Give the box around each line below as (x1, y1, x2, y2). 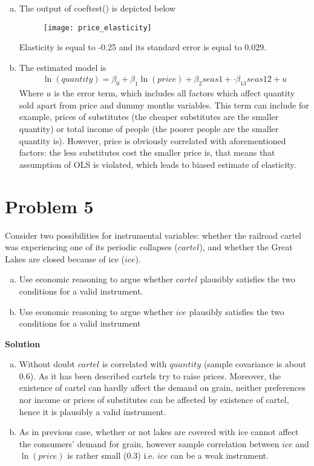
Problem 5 (5, 193, 94, 218)
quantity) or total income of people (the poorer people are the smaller (19, 122, 279, 135)
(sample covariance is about (203, 358, 307, 370)
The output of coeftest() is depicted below (19, 2, 175, 14)
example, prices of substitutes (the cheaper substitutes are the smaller (19, 110, 279, 123)
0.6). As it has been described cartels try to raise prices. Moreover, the (19, 369, 281, 382)
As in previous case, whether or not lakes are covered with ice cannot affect (19, 425, 299, 438)
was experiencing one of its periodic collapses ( (5, 241, 178, 253)
